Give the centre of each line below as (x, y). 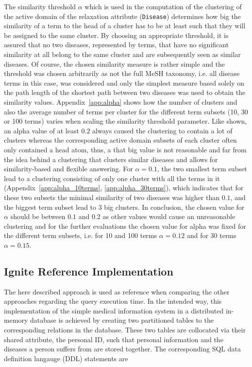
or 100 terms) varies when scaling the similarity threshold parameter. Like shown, (126, 121)
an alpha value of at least (42, 130)
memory (16, 320)
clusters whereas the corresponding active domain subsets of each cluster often (120, 140)
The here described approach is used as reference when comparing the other (117, 291)
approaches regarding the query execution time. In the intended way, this (113, 301)
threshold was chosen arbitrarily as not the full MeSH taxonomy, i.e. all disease (122, 73)
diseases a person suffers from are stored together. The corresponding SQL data (122, 349)
